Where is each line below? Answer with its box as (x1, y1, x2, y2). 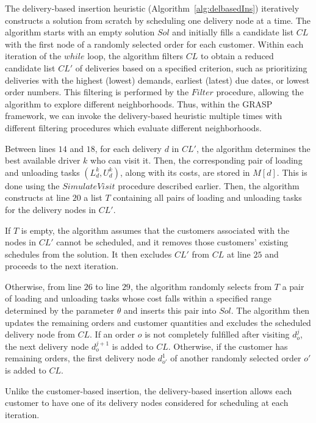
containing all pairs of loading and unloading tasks (113, 191, 302, 204)
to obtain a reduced (201, 49, 274, 62)
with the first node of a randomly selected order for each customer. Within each (5, 37, 304, 50)
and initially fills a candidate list (172, 26, 294, 38)
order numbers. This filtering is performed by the (5, 85, 189, 98)
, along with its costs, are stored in (120, 165, 250, 178)
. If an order (90, 328, 135, 341)
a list (84, 191, 102, 204)
